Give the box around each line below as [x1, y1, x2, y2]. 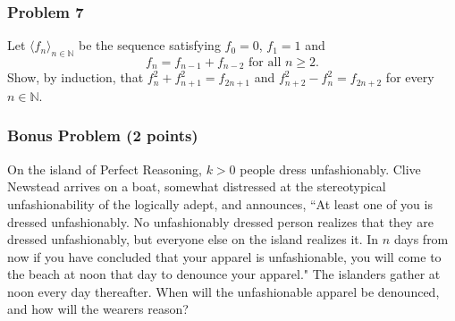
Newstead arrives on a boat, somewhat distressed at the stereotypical [7, 177, 386, 196]
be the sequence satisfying [79, 36, 221, 55]
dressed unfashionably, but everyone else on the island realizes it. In [7, 230, 379, 249]
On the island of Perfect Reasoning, [7, 159, 202, 178]
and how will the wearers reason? [7, 300, 189, 318]
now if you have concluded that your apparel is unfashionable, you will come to [7, 247, 442, 266]
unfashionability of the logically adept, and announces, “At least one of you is [7, 194, 433, 213]
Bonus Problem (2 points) [7, 124, 198, 147]
